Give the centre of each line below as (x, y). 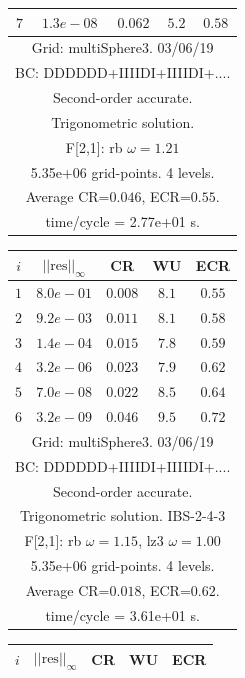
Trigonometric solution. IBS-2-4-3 (122, 515)
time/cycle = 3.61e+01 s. (122, 614)
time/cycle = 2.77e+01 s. (122, 221)
